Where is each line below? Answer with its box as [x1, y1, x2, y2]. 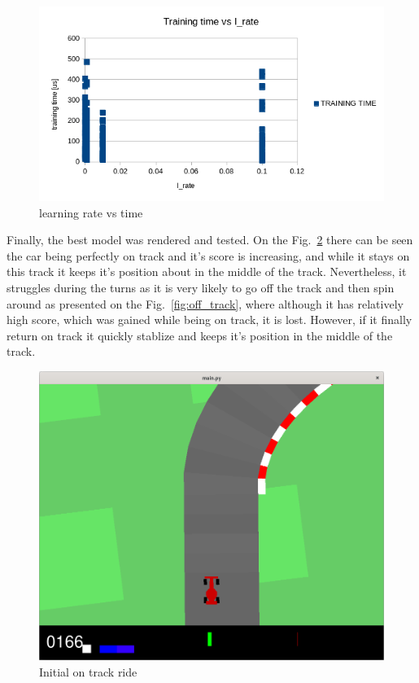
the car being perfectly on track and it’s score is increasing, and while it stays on [7, 247, 410, 264]
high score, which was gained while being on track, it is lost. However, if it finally [7, 311, 412, 328]
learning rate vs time [39, 204, 143, 221]
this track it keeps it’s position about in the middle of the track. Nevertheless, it [7, 263, 407, 280]
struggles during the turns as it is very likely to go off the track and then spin [7, 278, 395, 296]
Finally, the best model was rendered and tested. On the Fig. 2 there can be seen [7, 231, 413, 248]
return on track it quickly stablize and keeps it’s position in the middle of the [7, 326, 393, 344]
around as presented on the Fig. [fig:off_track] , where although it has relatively [7, 295, 404, 312]
